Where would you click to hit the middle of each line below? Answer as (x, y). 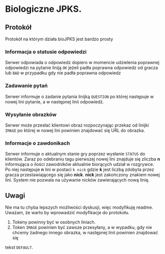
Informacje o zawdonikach (38, 143)
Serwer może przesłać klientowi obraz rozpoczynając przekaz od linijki (77, 125)
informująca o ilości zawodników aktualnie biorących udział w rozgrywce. (80, 164)
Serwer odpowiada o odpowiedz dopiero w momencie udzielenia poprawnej (82, 63)
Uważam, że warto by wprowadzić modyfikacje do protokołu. (67, 212)
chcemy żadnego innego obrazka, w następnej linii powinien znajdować (85, 233)
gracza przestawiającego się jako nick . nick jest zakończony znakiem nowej (82, 175)
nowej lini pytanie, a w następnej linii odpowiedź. (55, 101)
